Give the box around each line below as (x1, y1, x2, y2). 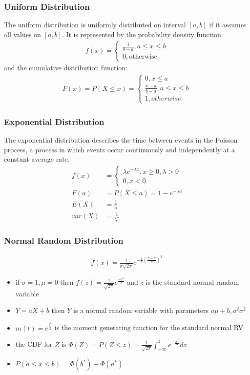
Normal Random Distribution (4, 234, 124, 246)
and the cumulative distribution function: (4, 62, 127, 73)
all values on (4, 29, 41, 39)
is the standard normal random (146, 277, 239, 287)
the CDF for (15, 339, 53, 349)
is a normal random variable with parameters (73, 305, 208, 315)
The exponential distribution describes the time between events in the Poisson (4, 135, 238, 145)
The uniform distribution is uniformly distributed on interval (4, 20, 186, 30)
